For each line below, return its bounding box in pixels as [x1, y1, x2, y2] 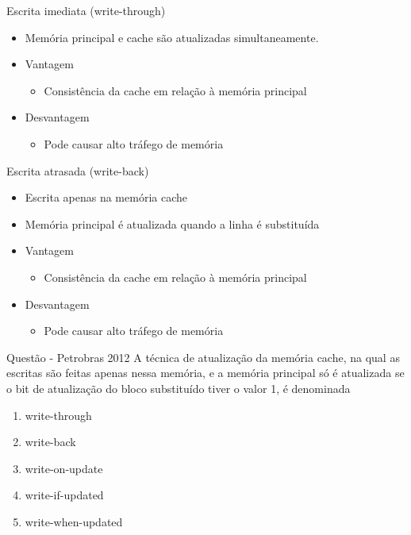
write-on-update [25, 460, 103, 476]
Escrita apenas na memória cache [25, 189, 187, 206]
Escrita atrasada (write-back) [6, 162, 149, 179]
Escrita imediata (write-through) [6, 2, 166, 18]
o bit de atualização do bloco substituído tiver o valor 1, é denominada [6, 379, 351, 396]
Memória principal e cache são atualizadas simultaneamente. [25, 29, 319, 45]
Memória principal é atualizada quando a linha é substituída [25, 215, 320, 232]
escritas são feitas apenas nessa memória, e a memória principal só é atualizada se [6, 364, 405, 381]
